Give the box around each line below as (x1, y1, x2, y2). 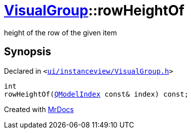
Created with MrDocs (4, 105, 74, 114)
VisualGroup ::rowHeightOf (4, 2, 185, 19)
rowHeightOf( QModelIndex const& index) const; (4, 90, 189, 98)
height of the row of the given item (4, 28, 117, 37)
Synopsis (4, 45, 51, 58)
